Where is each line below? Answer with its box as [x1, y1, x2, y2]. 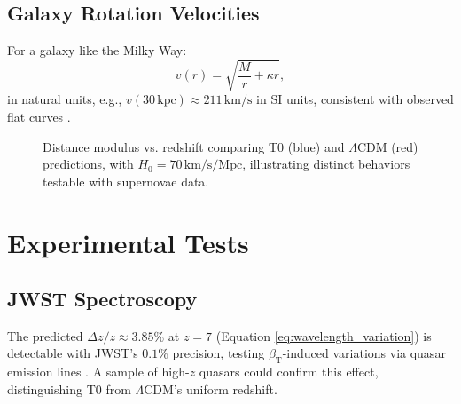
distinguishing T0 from [7, 379, 131, 398]
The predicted [7, 326, 83, 345]
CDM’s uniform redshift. [144, 379, 277, 398]
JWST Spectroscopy [7, 285, 198, 313]
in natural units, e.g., [7, 90, 122, 108]
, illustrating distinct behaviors [242, 154, 410, 173]
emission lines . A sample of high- [7, 362, 190, 381]
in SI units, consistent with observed [256, 90, 454, 108]
